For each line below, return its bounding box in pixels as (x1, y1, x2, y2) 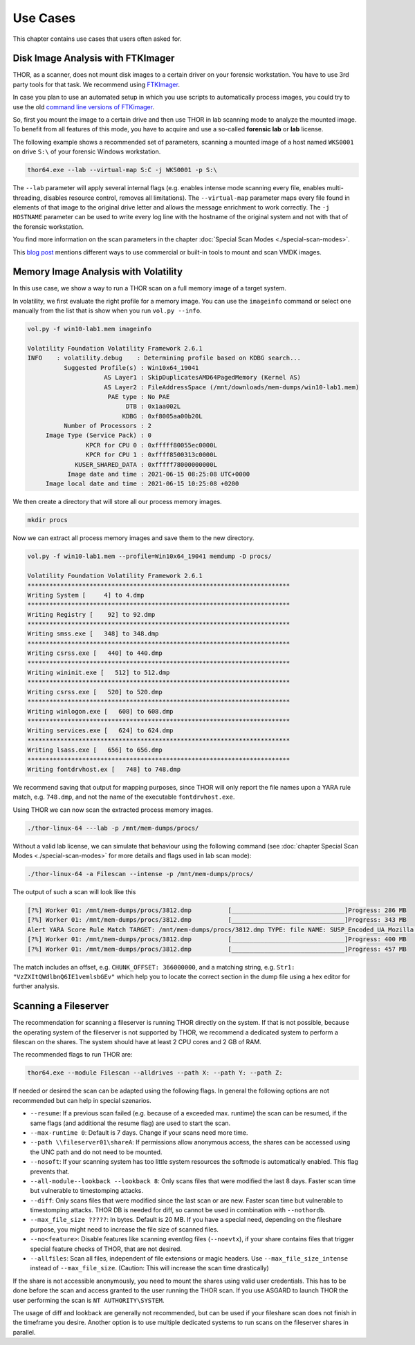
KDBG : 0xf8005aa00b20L (122, 412, 203, 420)
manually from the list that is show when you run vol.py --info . (12, 306, 202, 315)
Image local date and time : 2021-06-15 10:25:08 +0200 (45, 480, 239, 488)
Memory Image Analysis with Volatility (12, 266, 183, 278)
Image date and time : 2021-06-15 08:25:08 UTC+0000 (67, 470, 250, 479)
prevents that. (30, 1167, 70, 1176)
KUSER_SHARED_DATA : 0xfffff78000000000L (75, 461, 217, 468)
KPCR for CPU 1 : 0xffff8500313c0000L (85, 451, 217, 459)
